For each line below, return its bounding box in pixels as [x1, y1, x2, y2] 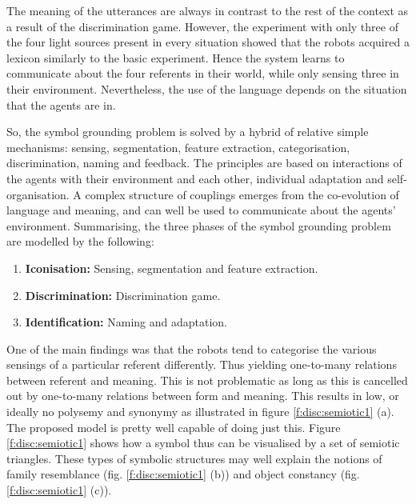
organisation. [6, 186, 70, 202]
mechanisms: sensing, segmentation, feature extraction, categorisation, [6, 138, 350, 155]
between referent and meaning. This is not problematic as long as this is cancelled [6, 371, 408, 388]
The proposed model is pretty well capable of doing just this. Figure [6, 418, 341, 435]
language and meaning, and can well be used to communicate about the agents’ [6, 202, 396, 218]
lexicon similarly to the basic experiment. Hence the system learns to [6, 49, 345, 66]
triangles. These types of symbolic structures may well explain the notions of [6, 450, 382, 466]
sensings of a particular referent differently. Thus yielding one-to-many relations [6, 356, 397, 373]
